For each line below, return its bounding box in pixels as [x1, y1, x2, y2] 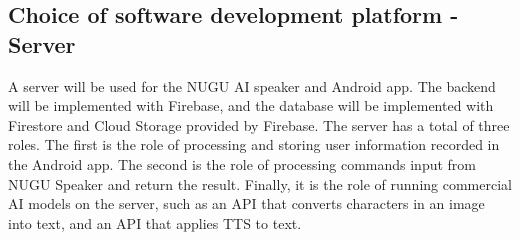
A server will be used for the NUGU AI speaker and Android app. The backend [8, 75, 496, 96]
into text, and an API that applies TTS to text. [8, 212, 302, 233]
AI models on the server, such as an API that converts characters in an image [8, 193, 485, 214]
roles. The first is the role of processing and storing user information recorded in [8, 134, 500, 155]
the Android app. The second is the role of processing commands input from [8, 153, 476, 174]
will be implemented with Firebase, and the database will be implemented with [8, 95, 494, 116]
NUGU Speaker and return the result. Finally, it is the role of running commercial [8, 173, 512, 194]
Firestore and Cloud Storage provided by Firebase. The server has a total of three [8, 114, 510, 135]
